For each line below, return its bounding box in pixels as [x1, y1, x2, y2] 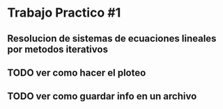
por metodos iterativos [7, 43, 108, 55]
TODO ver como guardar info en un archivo [7, 90, 197, 102]
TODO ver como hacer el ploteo [7, 67, 146, 78]
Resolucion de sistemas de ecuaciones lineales [7, 33, 217, 44]
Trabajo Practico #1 [7, 5, 121, 21]
